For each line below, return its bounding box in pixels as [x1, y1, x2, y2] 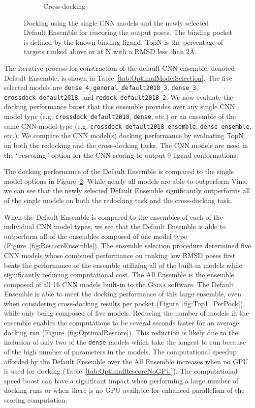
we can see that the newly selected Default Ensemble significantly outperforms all [4, 185, 250, 196]
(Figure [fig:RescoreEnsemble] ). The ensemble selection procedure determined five [4, 240, 251, 251]
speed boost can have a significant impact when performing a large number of [4, 375, 238, 385]
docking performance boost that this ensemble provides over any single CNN [4, 101, 235, 112]
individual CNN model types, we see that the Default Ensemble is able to [4, 221, 226, 232]
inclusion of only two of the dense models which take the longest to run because [4, 337, 246, 347]
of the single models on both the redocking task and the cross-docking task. [4, 195, 232, 205]
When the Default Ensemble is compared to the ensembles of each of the [4, 211, 223, 222]
